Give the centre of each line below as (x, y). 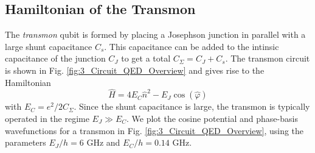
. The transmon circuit (268, 58)
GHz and (103, 142)
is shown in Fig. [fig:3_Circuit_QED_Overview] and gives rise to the (135, 70)
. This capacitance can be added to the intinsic (192, 46)
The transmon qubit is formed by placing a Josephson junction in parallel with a (155, 34)
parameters (26, 142)
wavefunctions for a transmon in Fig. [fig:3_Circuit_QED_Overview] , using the (154, 130)
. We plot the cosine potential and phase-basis (212, 118)
